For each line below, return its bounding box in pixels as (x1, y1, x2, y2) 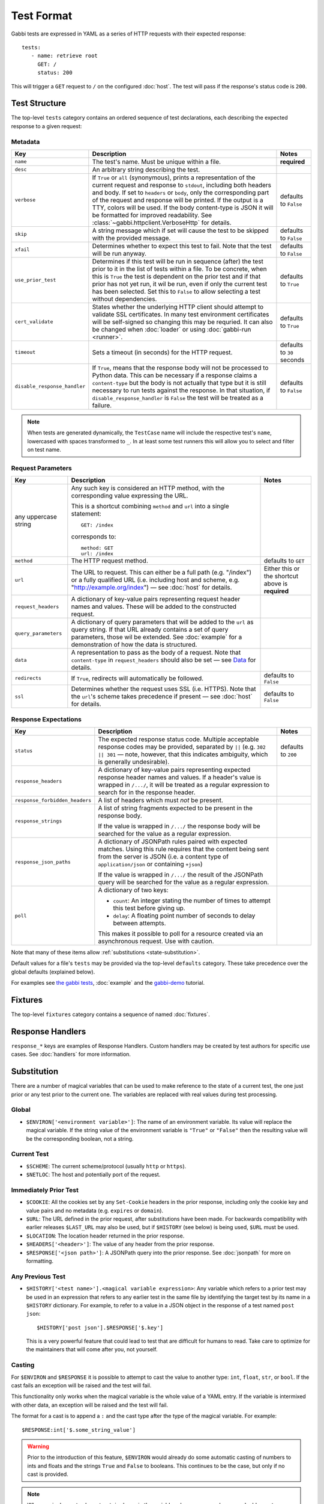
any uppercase (14, 513, 57, 521)
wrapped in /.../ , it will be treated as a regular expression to (98, 781, 270, 789)
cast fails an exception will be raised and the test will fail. (11, 1382, 152, 1389)
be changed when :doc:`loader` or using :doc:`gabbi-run (92, 325, 251, 333)
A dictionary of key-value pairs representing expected (98, 766, 251, 774)
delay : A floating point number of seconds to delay (113, 911, 256, 920)
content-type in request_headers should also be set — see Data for (71, 656, 256, 664)
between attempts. (113, 919, 166, 927)
